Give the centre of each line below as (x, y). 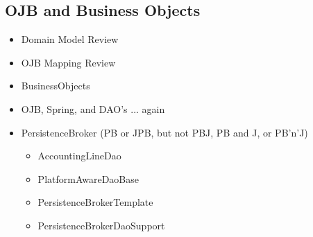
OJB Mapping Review (68, 62)
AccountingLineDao (79, 156)
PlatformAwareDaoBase (88, 178)
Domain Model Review (70, 39)
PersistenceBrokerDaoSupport (101, 225)
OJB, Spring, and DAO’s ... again (93, 108)
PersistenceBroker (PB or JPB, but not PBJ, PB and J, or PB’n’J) (164, 132)
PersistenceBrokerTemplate (95, 202)
